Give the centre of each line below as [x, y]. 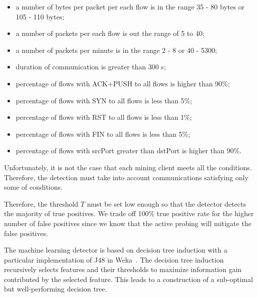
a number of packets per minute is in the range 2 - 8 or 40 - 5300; [116, 50]
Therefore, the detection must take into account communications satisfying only [126, 177]
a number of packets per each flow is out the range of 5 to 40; [110, 33]
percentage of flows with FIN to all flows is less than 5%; [103, 134]
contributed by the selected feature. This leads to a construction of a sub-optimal [128, 279]
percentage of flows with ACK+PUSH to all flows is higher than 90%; [123, 83]
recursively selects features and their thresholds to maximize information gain [123, 269]
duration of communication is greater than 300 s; [91, 67]
